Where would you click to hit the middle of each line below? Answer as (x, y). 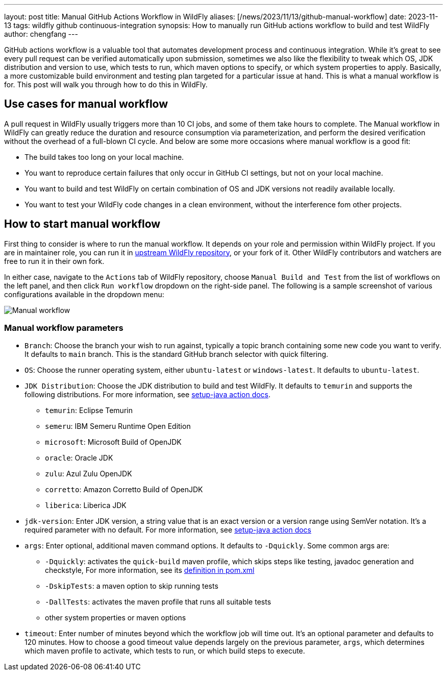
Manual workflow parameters (64, 328)
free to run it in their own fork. (54, 261)
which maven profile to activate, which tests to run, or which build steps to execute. (165, 651)
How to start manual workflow (82, 224)
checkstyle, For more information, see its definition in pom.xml (150, 570)
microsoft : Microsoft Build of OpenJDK (113, 442)
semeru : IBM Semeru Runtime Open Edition (118, 426)
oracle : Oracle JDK (79, 458)
